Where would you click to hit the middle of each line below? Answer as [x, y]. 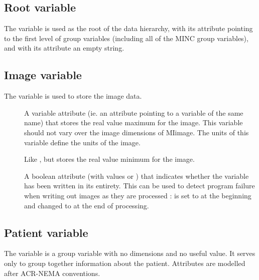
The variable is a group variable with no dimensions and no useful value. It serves [130, 253]
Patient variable [46, 232]
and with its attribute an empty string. [64, 48]
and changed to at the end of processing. [87, 205]
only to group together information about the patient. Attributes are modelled [125, 263]
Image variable [43, 75]
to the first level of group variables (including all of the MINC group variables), [126, 38]
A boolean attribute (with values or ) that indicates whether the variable [137, 176]
